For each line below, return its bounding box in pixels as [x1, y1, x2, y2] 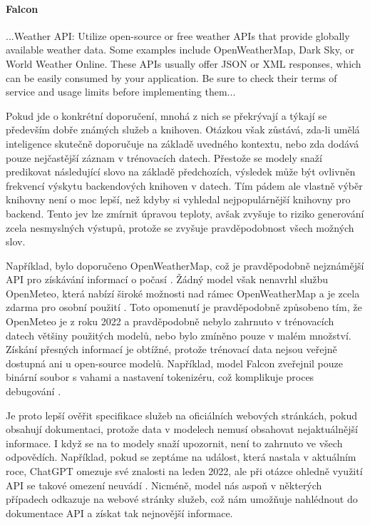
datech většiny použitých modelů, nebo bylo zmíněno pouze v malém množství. [6, 327, 351, 342]
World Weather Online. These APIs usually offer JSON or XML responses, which [6, 56, 361, 71]
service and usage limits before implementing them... [6, 84, 236, 99]
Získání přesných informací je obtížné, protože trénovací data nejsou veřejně [6, 342, 337, 357]
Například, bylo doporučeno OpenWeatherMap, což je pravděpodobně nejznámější [6, 258, 364, 272]
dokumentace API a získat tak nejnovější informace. [6, 505, 233, 520]
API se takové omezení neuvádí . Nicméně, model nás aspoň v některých [6, 477, 322, 492]
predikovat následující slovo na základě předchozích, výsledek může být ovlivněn [6, 164, 356, 179]
